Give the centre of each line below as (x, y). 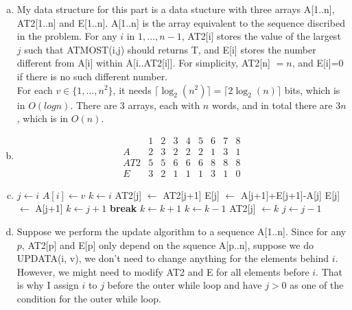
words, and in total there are (272, 105)
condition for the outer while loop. (89, 299)
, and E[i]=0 (318, 63)
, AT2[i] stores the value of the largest (261, 36)
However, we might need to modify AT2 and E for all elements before (163, 271)
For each (35, 90)
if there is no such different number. (92, 76)
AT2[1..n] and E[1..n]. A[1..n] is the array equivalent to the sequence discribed (181, 22)
